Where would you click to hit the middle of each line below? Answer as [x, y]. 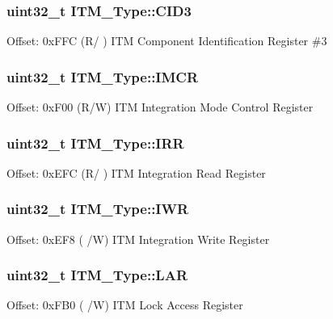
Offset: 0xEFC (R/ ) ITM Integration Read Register [136, 172]
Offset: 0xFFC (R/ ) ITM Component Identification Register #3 [167, 41]
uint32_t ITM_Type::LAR [97, 275]
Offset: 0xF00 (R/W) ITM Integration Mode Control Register [160, 107]
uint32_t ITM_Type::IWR [98, 209]
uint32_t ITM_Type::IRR [95, 143]
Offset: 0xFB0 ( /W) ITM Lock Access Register [125, 305]
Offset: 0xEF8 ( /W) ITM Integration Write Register [138, 239]
